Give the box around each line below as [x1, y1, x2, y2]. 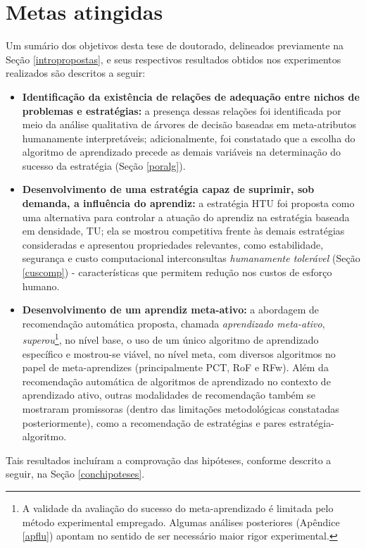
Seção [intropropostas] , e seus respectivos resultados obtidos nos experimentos [6, 51, 341, 66]
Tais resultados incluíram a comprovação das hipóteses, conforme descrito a [6, 452, 332, 467]
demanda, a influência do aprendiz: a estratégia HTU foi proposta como [22, 196, 355, 211]
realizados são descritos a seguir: [6, 66, 146, 80]
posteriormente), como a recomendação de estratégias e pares [22, 415, 286, 430]
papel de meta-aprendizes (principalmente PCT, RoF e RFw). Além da [22, 360, 329, 375]
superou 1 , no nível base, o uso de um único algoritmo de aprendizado [22, 330, 319, 347]
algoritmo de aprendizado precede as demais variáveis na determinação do [22, 144, 341, 159]
